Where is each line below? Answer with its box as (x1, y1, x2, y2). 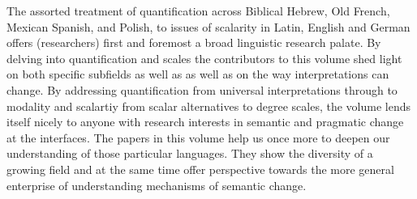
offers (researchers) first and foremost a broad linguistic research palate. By (6, 34, 381, 51)
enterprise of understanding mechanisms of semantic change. (6, 176, 307, 193)
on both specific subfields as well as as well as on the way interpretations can (6, 66, 389, 83)
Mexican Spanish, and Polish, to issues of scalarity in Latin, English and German (6, 18, 411, 35)
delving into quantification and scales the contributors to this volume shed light (6, 49, 402, 66)
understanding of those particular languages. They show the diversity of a (6, 145, 373, 162)
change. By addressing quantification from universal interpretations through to (6, 81, 398, 98)
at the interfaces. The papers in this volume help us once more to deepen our (6, 129, 390, 146)
